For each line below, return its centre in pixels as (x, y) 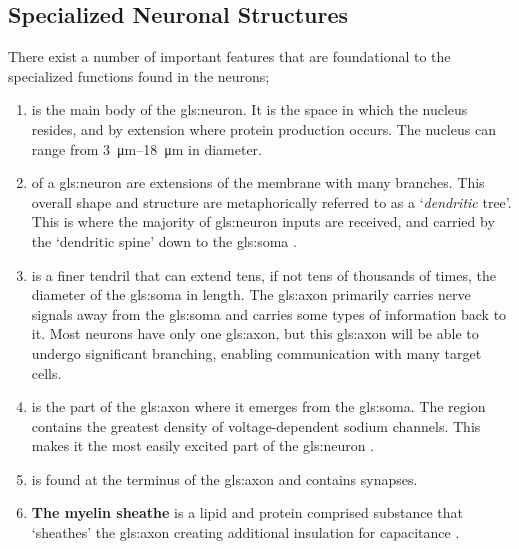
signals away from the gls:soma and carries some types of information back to (269, 313)
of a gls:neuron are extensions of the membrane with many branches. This (258, 182)
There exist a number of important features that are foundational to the (229, 56)
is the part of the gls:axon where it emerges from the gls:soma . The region (258, 406)
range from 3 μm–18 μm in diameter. (146, 148)
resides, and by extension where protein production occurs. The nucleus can (263, 128)
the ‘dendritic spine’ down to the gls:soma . (164, 240)
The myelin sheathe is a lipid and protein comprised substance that (247, 512)
